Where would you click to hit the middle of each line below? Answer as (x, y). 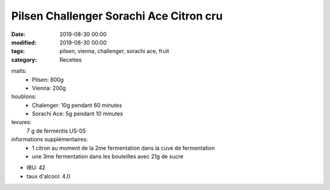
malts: (19, 71)
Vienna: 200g (49, 88)
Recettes (71, 60)
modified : (24, 42)
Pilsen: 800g (48, 79)
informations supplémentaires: (50, 139)
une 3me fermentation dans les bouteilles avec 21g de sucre (108, 156)
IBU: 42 (36, 167)
